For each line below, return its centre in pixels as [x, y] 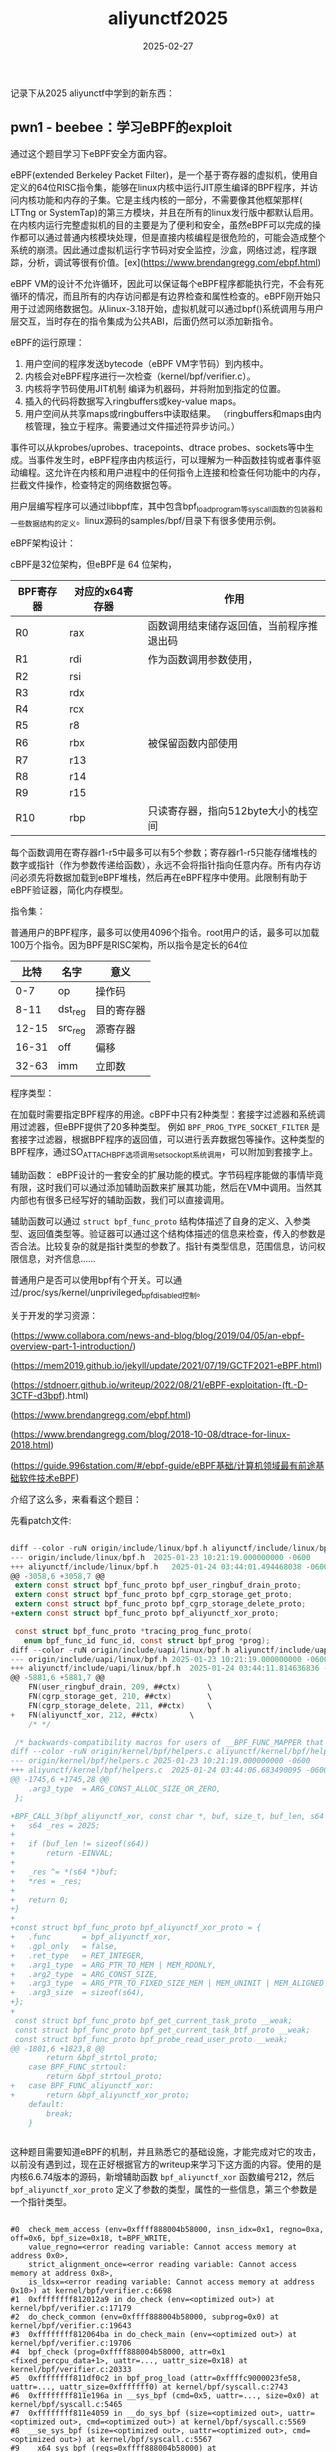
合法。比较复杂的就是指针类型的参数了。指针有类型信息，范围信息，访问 [167, 1246]
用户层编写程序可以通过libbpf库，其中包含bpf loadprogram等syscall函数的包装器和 [166, 507]
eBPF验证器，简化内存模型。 [69, 890]
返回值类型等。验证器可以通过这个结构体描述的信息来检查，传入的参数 [172, 1234]
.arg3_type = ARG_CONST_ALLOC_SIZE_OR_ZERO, [125, 1788]
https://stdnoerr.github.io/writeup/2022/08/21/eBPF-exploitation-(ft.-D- [160, 1384]
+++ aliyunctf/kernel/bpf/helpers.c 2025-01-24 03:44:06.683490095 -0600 [169, 1770]
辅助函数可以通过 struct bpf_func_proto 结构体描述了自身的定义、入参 [156, 1221]
